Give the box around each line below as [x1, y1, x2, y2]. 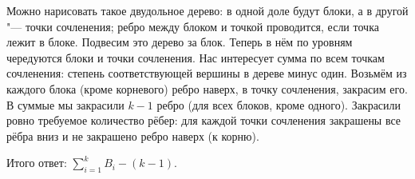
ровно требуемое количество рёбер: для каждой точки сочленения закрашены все [6, 112, 401, 129]
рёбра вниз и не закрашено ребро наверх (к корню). [6, 127, 259, 144]
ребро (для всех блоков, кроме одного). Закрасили [156, 96, 401, 113]
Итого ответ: [6, 154, 67, 171]
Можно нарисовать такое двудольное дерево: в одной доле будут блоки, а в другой [6, 2, 409, 18]
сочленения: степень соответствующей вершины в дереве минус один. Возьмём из [6, 65, 407, 82]
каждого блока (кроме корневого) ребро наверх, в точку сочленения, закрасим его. [6, 80, 408, 97]
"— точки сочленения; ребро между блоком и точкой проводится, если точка [6, 18, 379, 34]
